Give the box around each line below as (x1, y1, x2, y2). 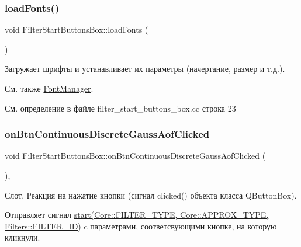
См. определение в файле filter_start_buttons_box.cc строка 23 (5, 102, 236, 114)
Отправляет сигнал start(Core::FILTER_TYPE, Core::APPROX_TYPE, (5, 208, 269, 221)
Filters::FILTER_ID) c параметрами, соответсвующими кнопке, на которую (5, 220, 277, 232)
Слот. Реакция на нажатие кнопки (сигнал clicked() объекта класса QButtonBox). (5, 189, 297, 201)
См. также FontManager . (5, 82, 94, 94)
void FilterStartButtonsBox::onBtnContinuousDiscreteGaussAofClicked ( (5, 149, 266, 162)
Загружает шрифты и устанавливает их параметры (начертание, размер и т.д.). (5, 62, 285, 75)
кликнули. (5, 231, 40, 243)
